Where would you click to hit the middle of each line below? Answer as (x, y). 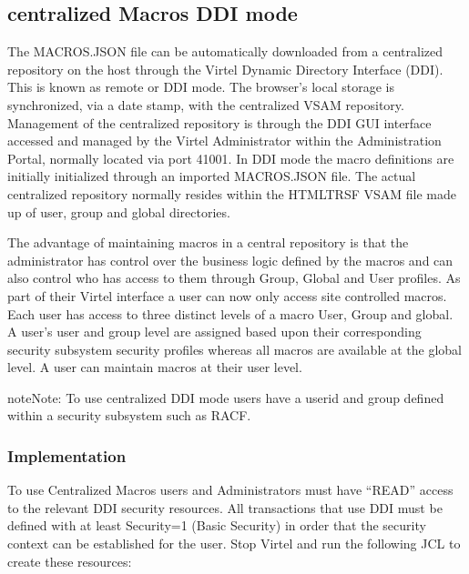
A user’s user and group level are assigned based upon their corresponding (214, 332)
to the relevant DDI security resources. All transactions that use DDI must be (225, 507)
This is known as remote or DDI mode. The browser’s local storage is (201, 87)
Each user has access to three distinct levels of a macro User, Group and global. (230, 313)
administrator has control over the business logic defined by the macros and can (230, 260)
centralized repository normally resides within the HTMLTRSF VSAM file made (232, 193)
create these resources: (70, 561)
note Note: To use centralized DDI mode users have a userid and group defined (226, 397)
